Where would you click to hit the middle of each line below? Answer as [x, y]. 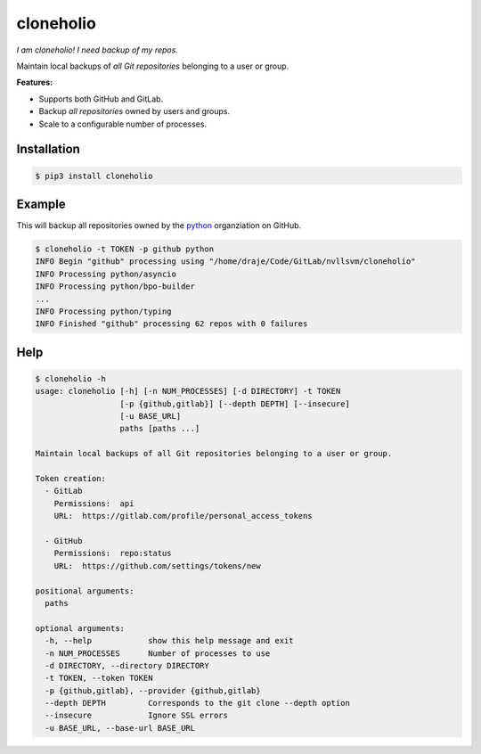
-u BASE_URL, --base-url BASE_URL [120, 728]
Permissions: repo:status [113, 553]
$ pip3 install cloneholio [94, 176]
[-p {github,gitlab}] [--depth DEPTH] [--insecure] [235, 404]
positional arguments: [85, 591]
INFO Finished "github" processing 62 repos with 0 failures [171, 324]
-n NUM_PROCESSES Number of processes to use [158, 653]
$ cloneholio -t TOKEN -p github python [124, 249]
